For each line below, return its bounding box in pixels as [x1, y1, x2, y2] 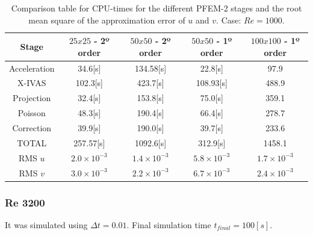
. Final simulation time [126, 218, 211, 231]
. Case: [216, 13, 241, 26]
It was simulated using [5, 218, 88, 231]
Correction [12, 122, 52, 134]
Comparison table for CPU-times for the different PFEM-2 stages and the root [11, 2, 302, 14]
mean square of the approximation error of [28, 13, 185, 26]
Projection [13, 92, 51, 104]
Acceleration [9, 61, 55, 74]
